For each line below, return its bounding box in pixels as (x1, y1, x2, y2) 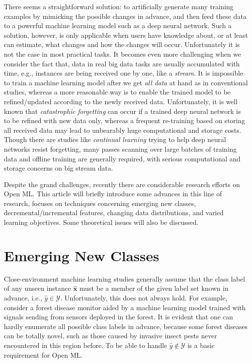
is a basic (187, 340, 215, 350)
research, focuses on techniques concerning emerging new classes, (4, 198, 196, 208)
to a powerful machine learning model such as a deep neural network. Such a (4, 20, 232, 31)
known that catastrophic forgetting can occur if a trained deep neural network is (4, 106, 241, 116)
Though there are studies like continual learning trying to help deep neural (4, 134, 226, 144)
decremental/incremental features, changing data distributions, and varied (4, 207, 224, 218)
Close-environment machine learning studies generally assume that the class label (4, 273, 245, 284)
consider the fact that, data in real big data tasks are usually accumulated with (4, 58, 240, 68)
